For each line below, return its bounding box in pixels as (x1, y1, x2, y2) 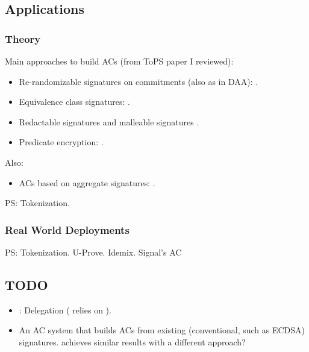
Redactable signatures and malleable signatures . (19, 115, 199, 128)
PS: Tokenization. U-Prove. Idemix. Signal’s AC (5, 245, 182, 258)
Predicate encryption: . (19, 136, 104, 148)
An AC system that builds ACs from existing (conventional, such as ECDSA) (19, 324, 305, 336)
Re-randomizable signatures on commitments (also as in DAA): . (19, 75, 258, 87)
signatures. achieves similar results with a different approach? (19, 335, 246, 348)
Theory (5, 31, 41, 46)
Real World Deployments (5, 222, 130, 237)
